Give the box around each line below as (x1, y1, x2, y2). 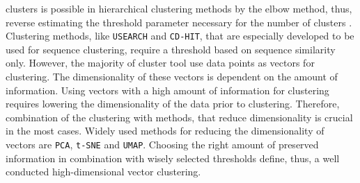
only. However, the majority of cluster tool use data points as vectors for (6, 55, 315, 70)
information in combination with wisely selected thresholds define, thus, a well (6, 150, 340, 165)
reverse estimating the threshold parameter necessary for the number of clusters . (6, 15, 352, 29)
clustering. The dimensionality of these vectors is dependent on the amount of (6, 69, 338, 84)
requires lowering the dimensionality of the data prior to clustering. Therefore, (6, 96, 340, 111)
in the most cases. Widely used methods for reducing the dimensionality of (6, 123, 324, 138)
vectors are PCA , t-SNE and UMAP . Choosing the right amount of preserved (6, 137, 319, 151)
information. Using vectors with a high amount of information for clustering (6, 82, 329, 97)
